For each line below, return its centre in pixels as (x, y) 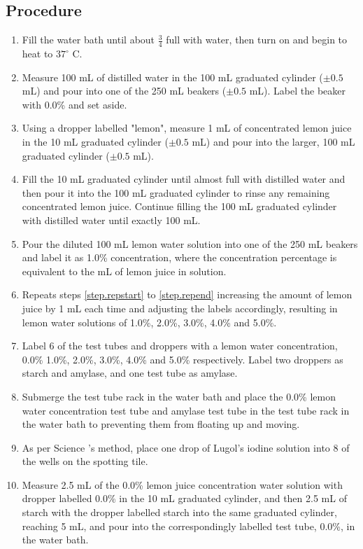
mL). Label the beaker (298, 91)
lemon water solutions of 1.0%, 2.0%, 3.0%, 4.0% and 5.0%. (149, 322)
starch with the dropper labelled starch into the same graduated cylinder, (179, 512)
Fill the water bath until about (88, 40)
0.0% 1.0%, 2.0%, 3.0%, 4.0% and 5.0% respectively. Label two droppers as (183, 359)
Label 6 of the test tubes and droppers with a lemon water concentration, (180, 346)
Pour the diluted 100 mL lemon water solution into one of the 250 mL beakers (190, 243)
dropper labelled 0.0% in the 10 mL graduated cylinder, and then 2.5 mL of (184, 498)
